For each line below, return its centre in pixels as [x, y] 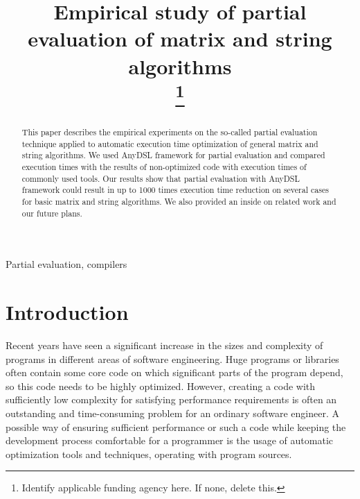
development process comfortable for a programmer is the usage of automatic [170, 440]
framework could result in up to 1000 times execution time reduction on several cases [175, 190]
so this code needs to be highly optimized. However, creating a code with [161, 386]
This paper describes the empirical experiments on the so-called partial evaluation [170, 132]
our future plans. [52, 213]
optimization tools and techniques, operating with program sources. [149, 454]
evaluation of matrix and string [180, 39]
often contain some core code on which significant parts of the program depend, [174, 372]
